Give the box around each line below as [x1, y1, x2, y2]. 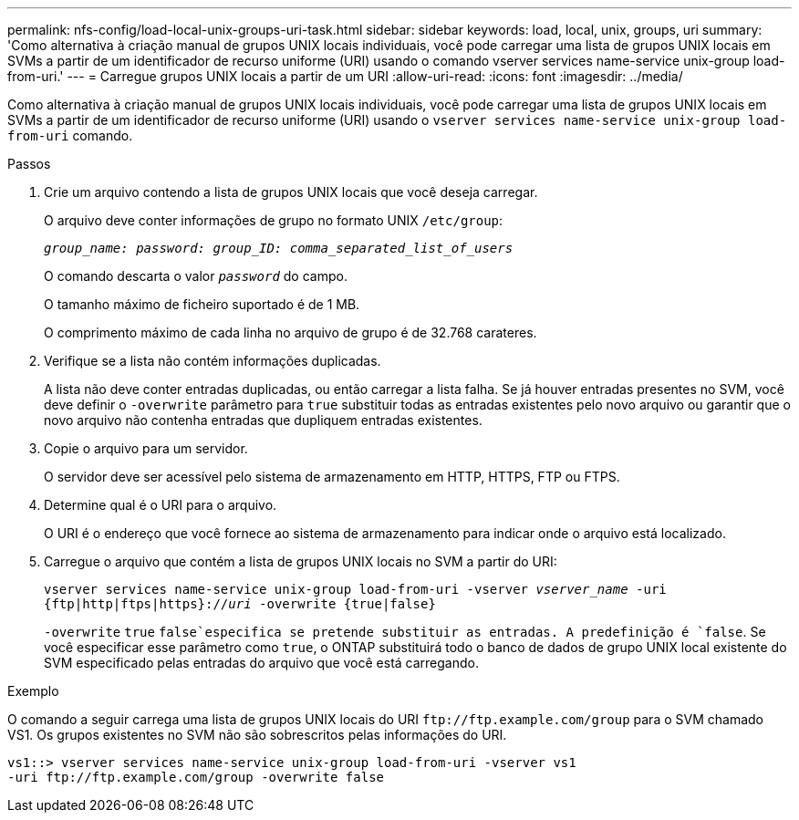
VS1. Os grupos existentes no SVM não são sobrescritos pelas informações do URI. [7, 727, 507, 742]
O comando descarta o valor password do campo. [44, 268, 348, 284]
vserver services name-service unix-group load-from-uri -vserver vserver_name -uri [44, 582, 667, 597]
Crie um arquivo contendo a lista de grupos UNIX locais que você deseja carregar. [44, 184, 538, 200]
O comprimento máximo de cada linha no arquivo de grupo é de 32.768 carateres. [44, 325, 537, 340]
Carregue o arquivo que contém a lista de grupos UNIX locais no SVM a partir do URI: [44, 554, 557, 569]
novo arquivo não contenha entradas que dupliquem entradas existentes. [44, 412, 483, 428]
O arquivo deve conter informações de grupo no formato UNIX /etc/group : [44, 213, 503, 228]
